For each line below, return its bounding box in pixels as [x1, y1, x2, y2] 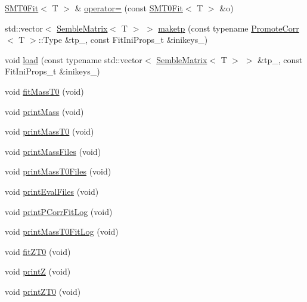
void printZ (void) [5, 265, 71, 278]
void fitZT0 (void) [5, 245, 71, 257]
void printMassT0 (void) [5, 125, 94, 138]
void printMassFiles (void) [5, 145, 101, 157]
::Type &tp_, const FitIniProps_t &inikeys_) [38, 33, 208, 46]
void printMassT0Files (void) [5, 165, 111, 178]
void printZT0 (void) [5, 285, 81, 297]
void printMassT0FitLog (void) [5, 225, 119, 238]
